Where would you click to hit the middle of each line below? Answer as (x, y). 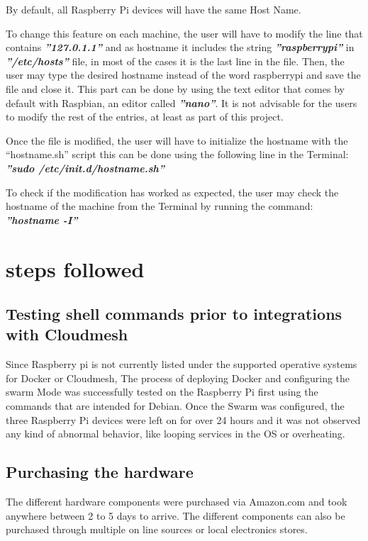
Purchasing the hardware (100, 472)
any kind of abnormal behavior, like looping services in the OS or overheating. (175, 434)
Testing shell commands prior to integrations (174, 314)
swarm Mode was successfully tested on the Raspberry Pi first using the (162, 392)
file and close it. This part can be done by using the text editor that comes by (175, 88)
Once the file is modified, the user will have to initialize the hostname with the (177, 140)
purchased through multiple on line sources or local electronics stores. (157, 529)
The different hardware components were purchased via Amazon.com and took (177, 502)
